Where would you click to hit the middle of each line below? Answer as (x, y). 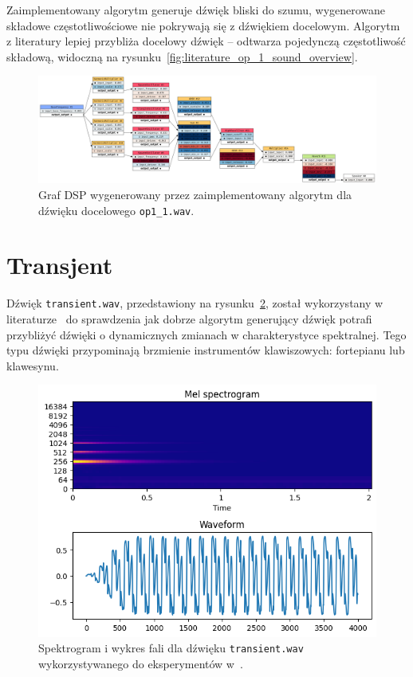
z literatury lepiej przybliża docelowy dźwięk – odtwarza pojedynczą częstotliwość (206, 41)
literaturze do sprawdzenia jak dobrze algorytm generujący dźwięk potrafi (189, 318)
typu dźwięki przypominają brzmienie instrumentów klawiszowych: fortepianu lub (206, 350)
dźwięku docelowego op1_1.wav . (116, 210)
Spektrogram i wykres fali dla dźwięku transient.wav (171, 648)
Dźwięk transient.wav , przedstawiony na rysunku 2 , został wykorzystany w (195, 303)
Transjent (60, 265)
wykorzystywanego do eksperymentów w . (141, 663)
